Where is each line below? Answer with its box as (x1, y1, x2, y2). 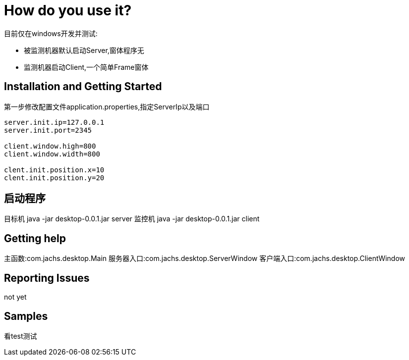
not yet (4, 293, 27, 302)
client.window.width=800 (4, 150, 100, 158)
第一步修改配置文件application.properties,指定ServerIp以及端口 (4, 102, 210, 111)
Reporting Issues (4, 271, 90, 284)
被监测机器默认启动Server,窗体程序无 (24, 46, 144, 54)
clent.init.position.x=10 (4, 165, 105, 174)
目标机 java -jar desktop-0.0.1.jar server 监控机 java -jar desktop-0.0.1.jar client (4, 214, 260, 223)
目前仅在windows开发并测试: (4, 29, 98, 38)
